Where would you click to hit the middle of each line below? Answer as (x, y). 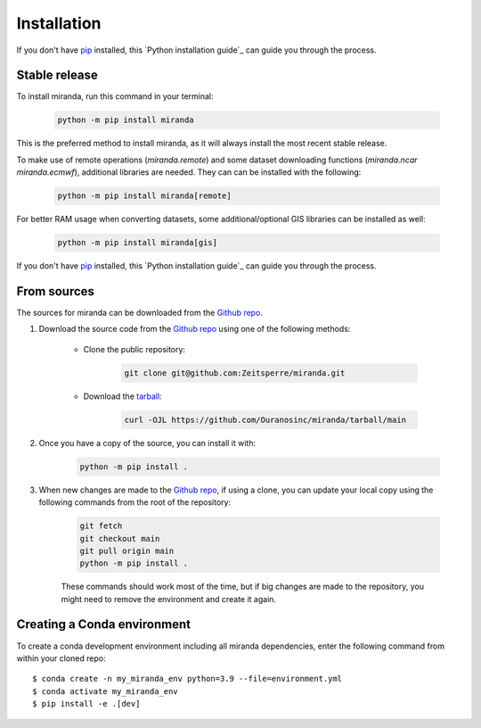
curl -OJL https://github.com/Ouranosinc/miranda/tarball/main (265, 420)
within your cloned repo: (61, 658)
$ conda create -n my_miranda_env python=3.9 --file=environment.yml (188, 679)
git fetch (101, 526)
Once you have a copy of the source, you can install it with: (147, 443)
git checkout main (120, 538)
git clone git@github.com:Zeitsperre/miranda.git (235, 373)
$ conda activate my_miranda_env (105, 691)
